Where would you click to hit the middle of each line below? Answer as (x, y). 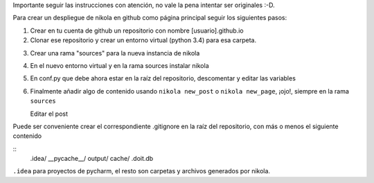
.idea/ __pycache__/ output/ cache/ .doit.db (92, 159)
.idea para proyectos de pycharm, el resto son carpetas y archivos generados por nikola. (141, 171)
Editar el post (49, 114)
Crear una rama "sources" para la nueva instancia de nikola (115, 53)
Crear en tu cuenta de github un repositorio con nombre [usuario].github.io (137, 31)
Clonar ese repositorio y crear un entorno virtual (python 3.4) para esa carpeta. (143, 40)
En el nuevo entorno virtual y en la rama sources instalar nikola (119, 65)
